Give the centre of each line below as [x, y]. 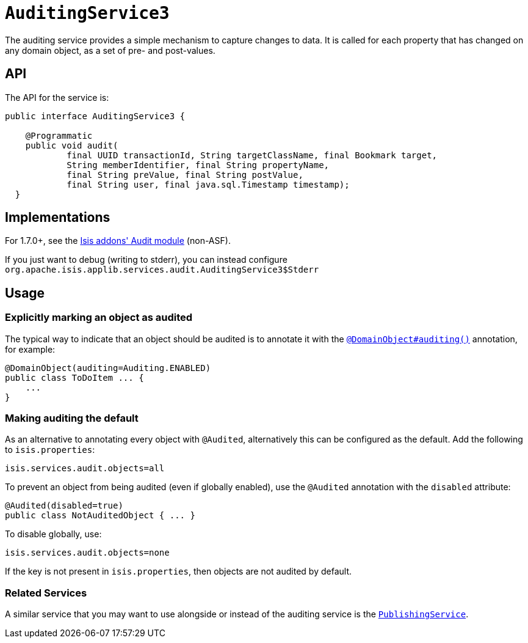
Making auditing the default [72, 418]
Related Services [46, 593]
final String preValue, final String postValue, [185, 175]
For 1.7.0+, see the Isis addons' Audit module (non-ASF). [118, 241]
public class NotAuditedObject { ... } [100, 516]
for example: [30, 349]
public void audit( [72, 145]
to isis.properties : [50, 450]
